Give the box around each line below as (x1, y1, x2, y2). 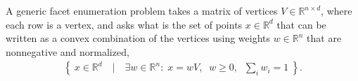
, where (321, 3, 352, 17)
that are (307, 31, 342, 45)
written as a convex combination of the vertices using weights (6, 31, 271, 45)
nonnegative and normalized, (6, 44, 129, 59)
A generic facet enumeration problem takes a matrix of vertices (6, 3, 278, 17)
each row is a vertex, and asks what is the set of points (6, 17, 243, 31)
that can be (276, 17, 326, 31)
